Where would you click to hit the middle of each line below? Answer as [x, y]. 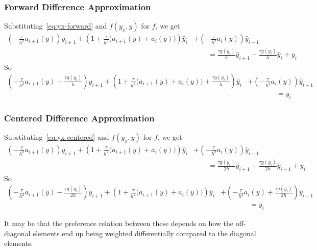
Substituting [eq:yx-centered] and [57, 136]
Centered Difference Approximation [79, 118]
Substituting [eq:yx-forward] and [56, 26]
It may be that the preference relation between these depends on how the [119, 223]
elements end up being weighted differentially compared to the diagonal [144, 233]
